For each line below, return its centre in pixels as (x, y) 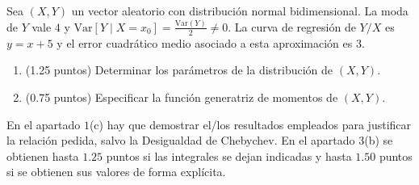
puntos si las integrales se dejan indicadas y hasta (229, 156)
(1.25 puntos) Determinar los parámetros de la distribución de (179, 70)
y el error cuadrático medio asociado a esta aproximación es (205, 42)
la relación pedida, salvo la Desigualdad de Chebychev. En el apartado (181, 140)
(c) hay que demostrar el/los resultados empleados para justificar (250, 124)
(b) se (379, 140)
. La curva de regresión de (292, 26)
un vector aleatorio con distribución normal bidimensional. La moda (240, 11)
